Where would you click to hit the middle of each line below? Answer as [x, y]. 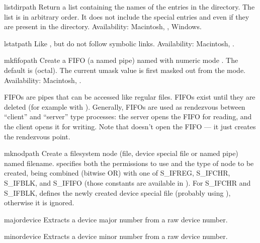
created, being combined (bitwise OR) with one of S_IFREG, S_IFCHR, [117, 173]
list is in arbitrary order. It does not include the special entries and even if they [127, 16]
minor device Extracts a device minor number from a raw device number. [116, 236]
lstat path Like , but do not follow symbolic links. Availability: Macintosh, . [119, 43]
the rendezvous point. [37, 136]
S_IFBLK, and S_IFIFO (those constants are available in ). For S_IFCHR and [127, 182]
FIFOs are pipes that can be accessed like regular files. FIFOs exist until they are [130, 97]
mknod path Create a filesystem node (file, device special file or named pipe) [121, 153]
